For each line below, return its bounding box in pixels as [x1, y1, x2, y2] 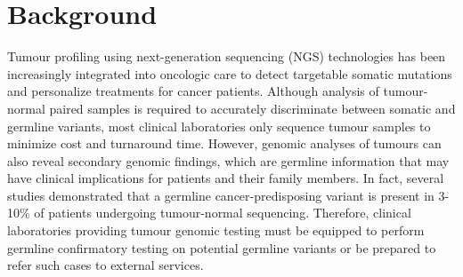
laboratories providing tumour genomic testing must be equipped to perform [7, 221, 425, 240]
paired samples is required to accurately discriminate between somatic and [49, 99, 456, 117]
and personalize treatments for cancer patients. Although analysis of [7, 82, 379, 100]
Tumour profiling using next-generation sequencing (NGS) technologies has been [7, 47, 446, 66]
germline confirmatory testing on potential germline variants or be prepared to [7, 238, 436, 257]
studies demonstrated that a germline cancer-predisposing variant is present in [7, 186, 435, 204]
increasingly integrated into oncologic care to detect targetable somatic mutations [7, 64, 452, 83]
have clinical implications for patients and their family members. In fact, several [7, 169, 444, 187]
